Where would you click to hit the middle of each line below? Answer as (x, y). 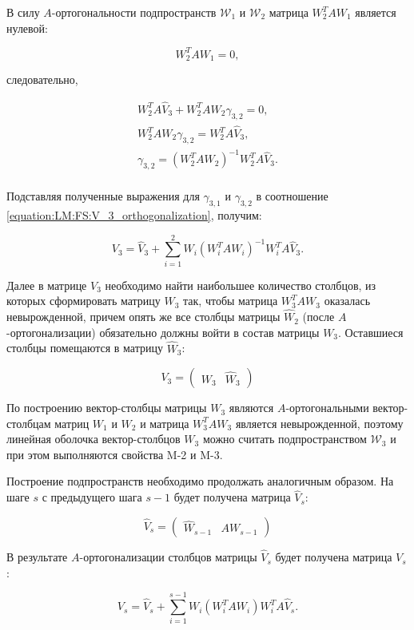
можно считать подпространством (285, 439)
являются (251, 408)
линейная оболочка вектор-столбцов (94, 439)
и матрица (165, 423)
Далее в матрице (47, 285)
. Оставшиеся (371, 332)
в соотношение (292, 196)
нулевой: (27, 28)
